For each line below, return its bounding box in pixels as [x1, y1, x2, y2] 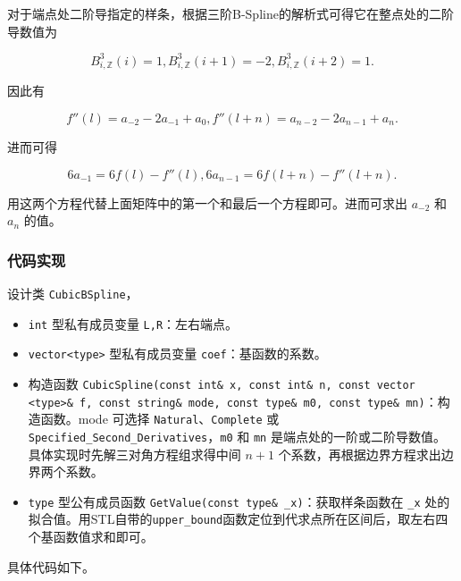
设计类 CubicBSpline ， [7, 284, 138, 303]
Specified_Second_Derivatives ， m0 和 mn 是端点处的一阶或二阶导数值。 [28, 426, 446, 445]
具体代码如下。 [7, 557, 95, 576]
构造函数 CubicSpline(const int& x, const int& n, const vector [28, 374, 415, 392]
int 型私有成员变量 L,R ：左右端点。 [28, 314, 239, 333]
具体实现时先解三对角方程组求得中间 [28, 444, 241, 463]
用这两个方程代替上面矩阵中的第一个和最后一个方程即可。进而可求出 [7, 193, 407, 212]
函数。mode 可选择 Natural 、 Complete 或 [40, 409, 280, 428]
